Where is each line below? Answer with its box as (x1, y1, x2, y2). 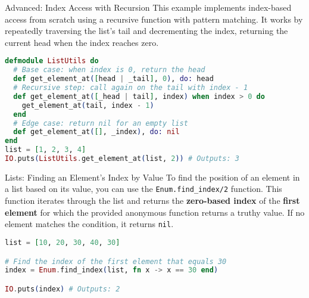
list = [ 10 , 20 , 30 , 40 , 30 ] (5, 238, 120, 247)
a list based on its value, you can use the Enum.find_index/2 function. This (5, 182, 282, 195)
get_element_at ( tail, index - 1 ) (21, 101, 154, 110)
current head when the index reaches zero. (5, 36, 159, 48)
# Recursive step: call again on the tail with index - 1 (13, 83, 248, 92)
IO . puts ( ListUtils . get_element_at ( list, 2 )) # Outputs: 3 (5, 154, 239, 163)
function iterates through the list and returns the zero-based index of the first (5, 194, 300, 207)
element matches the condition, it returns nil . (5, 218, 174, 230)
